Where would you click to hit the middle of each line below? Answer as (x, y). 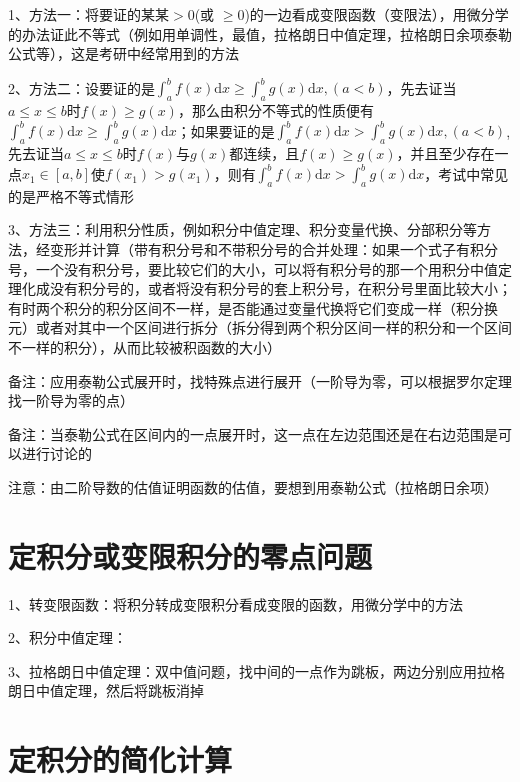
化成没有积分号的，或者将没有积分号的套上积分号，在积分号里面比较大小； (266, 288)
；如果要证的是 (225, 130)
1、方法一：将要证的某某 (88, 14)
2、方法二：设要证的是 (81, 87)
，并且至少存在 (445, 152)
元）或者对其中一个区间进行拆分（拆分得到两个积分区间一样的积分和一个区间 (260, 327)
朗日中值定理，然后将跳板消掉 (106, 690)
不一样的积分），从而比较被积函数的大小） (144, 347)
